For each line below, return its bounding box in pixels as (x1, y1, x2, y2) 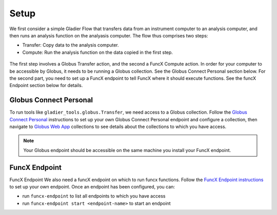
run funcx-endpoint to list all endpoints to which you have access (22, 193, 166, 199)
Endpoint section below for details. (9, 82, 83, 89)
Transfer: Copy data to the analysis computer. (22, 42, 119, 48)
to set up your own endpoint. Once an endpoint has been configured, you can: (9, 184, 175, 190)
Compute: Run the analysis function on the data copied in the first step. (22, 49, 173, 55)
